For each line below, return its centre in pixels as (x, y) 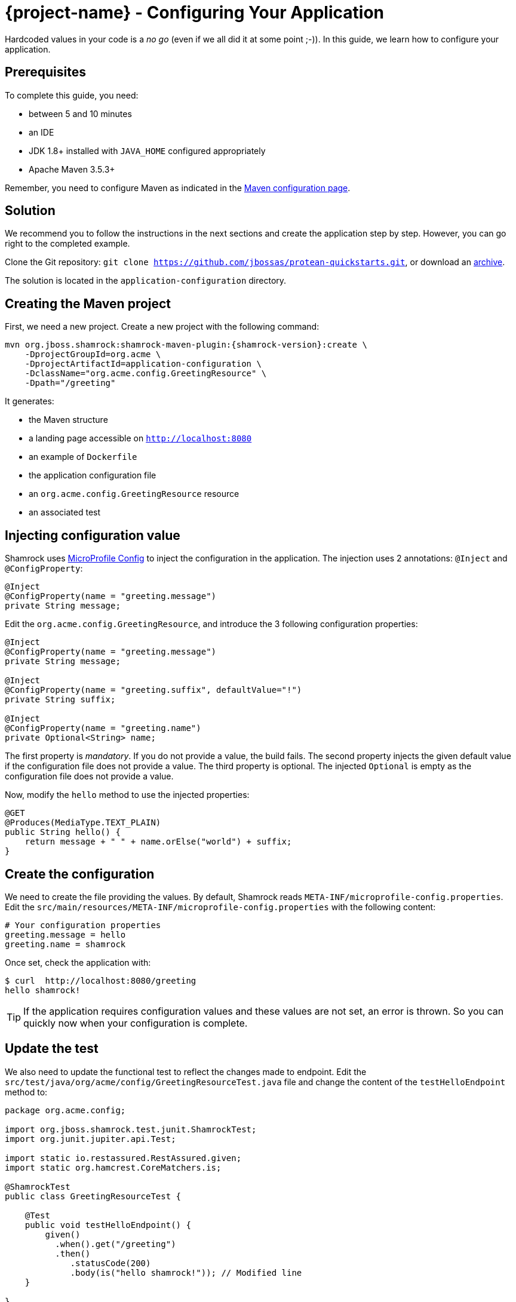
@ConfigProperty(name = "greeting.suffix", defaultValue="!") (153, 690)
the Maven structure (68, 420)
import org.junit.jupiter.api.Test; (90, 1139)
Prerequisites (45, 72)
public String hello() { (63, 832)
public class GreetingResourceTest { (93, 1196)
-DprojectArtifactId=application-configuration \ (143, 364)
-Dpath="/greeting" (70, 383)
